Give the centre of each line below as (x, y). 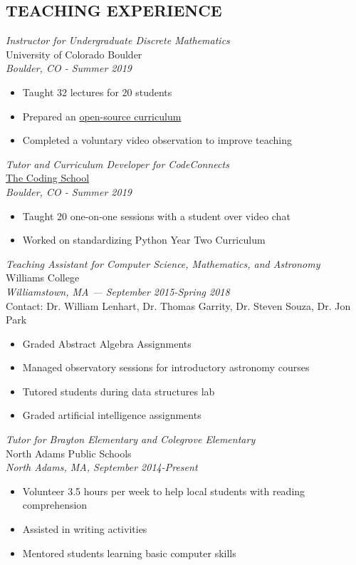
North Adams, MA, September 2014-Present (102, 467)
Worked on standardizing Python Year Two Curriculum (144, 240)
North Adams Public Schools (69, 453)
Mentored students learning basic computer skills (129, 553)
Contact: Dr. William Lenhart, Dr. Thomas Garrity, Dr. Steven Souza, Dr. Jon (178, 305)
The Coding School (48, 178)
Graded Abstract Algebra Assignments (107, 343)
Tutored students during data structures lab (119, 391)
